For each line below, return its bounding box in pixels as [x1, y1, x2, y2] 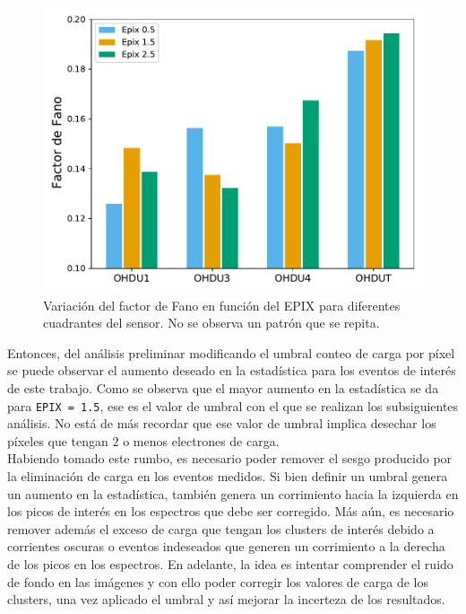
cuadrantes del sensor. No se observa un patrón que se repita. [43, 313, 380, 332]
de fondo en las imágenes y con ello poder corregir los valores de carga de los [7, 572, 428, 591]
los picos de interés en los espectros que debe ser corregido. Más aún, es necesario [7, 502, 454, 521]
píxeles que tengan [7, 431, 108, 450]
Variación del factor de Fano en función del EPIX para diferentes [43, 295, 401, 314]
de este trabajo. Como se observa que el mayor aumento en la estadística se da [7, 378, 439, 397]
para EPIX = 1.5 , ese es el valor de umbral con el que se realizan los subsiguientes [7, 396, 459, 415]
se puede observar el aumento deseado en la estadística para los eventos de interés [7, 361, 456, 380]
